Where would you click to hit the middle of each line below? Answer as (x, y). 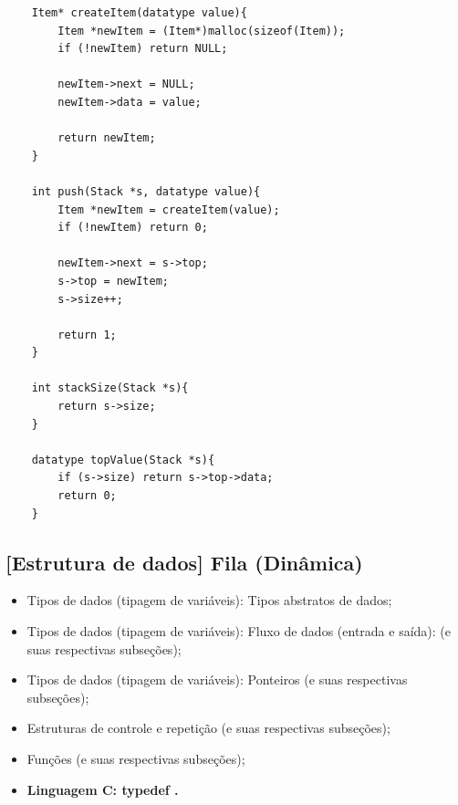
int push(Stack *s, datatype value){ (146, 191)
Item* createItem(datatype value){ (139, 13)
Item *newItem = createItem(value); (169, 209)
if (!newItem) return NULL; (143, 49)
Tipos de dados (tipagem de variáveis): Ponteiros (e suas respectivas (217, 680)
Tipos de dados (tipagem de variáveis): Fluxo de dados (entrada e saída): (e (239, 631)
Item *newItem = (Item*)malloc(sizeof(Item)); (202, 31)
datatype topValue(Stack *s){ (123, 460)
